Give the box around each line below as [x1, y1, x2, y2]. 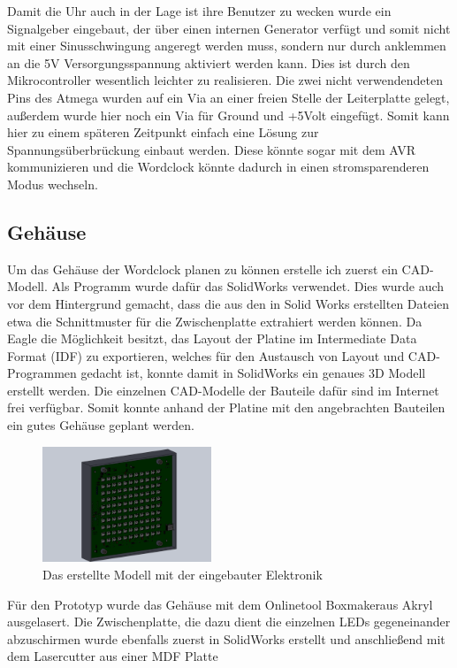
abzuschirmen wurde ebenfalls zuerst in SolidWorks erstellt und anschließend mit [7, 629, 446, 648]
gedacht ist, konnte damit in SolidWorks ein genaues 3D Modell [80, 364, 426, 382]
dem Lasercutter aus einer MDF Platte [7, 647, 218, 665]
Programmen [7, 364, 77, 382]
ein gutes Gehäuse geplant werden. [7, 416, 194, 434]
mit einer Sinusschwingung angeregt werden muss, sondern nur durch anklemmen [7, 36, 446, 55]
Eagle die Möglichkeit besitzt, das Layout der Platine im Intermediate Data [7, 329, 417, 348]
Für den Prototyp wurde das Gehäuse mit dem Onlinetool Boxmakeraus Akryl [7, 595, 433, 613]
